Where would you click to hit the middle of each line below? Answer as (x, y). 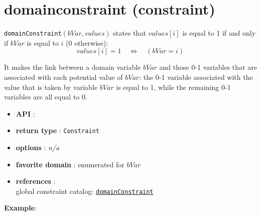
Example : (21, 208)
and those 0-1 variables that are (208, 67)
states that (129, 33)
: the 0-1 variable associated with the (196, 77)
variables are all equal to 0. (46, 97)
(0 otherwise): (87, 42)
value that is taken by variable (51, 87)
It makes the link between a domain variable (73, 67)
